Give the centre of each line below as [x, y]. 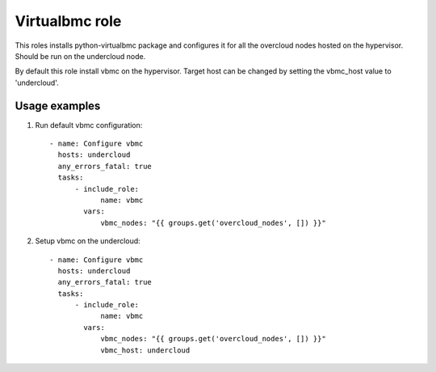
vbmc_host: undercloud [145, 350]
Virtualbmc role [68, 21]
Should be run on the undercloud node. [80, 56]
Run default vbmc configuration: [89, 125]
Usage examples [58, 106]
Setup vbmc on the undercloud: [88, 241]
